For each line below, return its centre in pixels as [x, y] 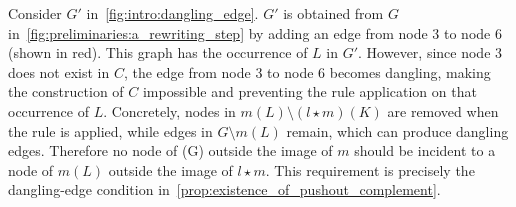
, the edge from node [187, 71]
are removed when [443, 110]
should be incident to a [425, 150]
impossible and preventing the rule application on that [309, 91]
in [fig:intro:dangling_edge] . [172, 13]
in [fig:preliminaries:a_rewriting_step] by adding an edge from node [218, 32]
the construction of [66, 91]
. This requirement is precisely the [370, 169]
